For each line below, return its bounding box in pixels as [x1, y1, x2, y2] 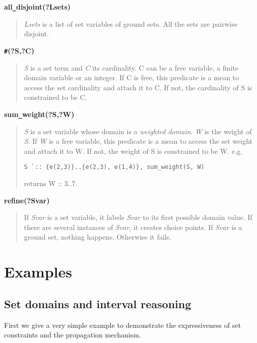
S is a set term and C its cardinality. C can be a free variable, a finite [24, 62, 238, 73]
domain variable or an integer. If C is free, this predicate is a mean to [24, 72, 239, 83]
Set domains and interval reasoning [4, 296, 191, 311]
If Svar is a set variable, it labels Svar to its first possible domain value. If [24, 212, 252, 222]
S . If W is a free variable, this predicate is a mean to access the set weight [24, 136, 253, 146]
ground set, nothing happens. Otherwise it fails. [24, 232, 171, 242]
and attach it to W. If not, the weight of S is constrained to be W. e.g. [24, 145, 242, 156]
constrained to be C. [24, 92, 87, 102]
